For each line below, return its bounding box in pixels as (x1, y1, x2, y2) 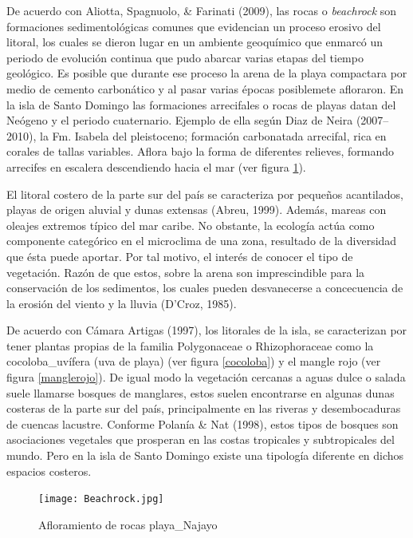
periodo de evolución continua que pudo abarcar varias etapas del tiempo (6, 49, 364, 65)
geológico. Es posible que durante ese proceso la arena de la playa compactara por (6, 65, 407, 81)
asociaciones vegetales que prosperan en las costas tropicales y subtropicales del (6, 431, 395, 448)
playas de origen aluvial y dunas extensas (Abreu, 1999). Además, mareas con (6, 201, 387, 218)
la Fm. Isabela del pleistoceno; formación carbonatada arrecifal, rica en (39, 127, 387, 144)
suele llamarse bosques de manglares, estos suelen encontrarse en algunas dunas (6, 384, 395, 401)
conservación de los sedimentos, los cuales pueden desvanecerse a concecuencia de (6, 279, 403, 296)
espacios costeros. (6, 462, 92, 479)
